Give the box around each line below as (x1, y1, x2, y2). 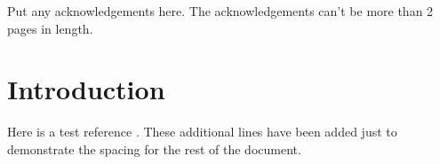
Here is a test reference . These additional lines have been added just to (7, 122, 397, 141)
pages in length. (7, 19, 93, 37)
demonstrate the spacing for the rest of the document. (7, 139, 301, 158)
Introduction (7, 71, 165, 107)
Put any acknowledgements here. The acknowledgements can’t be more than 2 (7, 2, 434, 20)
